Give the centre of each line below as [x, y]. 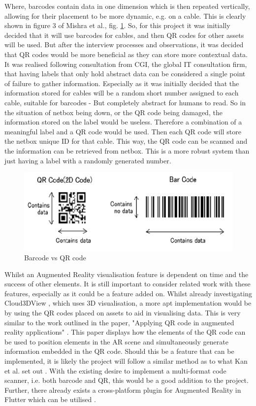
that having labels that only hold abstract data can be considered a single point [125, 74]
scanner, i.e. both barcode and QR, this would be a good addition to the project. [127, 380]
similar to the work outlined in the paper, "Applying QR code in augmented [119, 322]
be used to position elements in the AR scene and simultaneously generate [116, 341]
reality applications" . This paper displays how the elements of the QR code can [125, 332]
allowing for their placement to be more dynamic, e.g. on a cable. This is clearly [125, 16]
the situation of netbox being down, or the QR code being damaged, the [113, 112]
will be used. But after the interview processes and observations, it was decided [124, 45]
